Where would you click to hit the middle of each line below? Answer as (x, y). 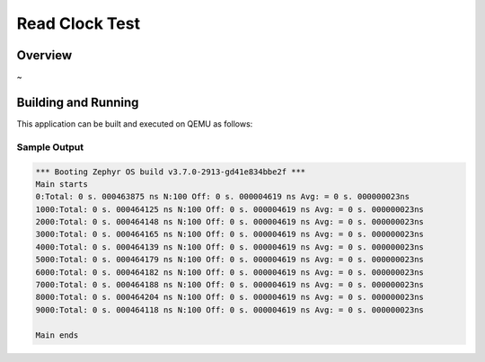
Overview (44, 55)
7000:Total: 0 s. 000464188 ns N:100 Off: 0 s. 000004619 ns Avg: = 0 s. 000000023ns (229, 285)
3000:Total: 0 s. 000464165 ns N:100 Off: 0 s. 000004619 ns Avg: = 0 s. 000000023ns (229, 234)
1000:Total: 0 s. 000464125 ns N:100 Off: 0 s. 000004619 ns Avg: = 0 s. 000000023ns (229, 209)
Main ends (57, 335)
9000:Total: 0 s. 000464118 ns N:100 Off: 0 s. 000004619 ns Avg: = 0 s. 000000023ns (229, 309)
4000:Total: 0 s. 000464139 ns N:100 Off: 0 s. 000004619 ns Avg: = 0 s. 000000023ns (229, 247)
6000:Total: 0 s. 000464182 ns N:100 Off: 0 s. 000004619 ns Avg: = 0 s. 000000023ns (229, 272)
